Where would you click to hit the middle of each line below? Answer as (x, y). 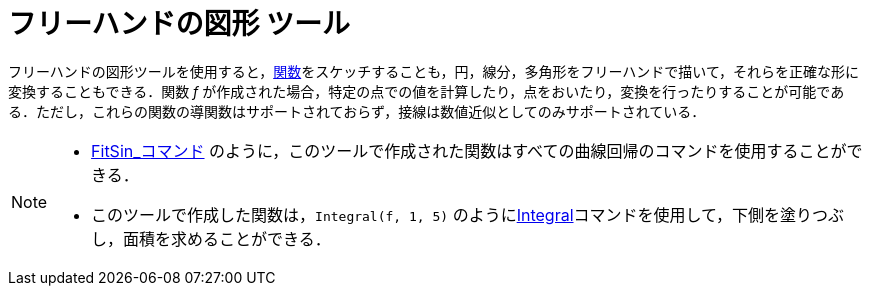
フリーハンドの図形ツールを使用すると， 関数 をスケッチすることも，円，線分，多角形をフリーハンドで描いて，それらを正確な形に (433, 71)
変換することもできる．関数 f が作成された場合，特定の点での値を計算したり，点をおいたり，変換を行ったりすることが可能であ (426, 91)
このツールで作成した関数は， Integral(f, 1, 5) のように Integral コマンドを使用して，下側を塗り (452, 214)
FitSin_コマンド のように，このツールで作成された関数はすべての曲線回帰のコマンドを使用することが (469, 150)
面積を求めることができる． (227, 238)
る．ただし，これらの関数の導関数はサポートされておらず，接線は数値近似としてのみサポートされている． (357, 111)
